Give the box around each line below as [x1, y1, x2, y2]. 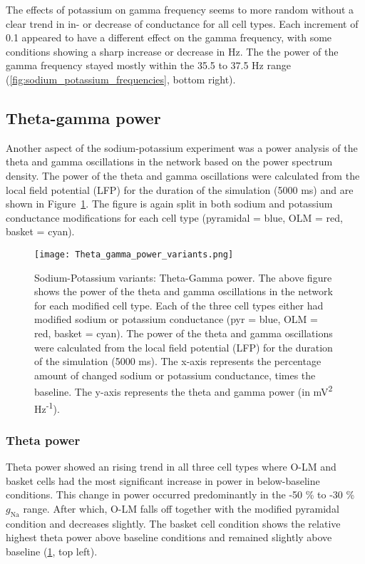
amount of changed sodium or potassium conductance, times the [34, 367, 316, 382]
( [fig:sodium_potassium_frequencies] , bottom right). [6, 71, 236, 86]
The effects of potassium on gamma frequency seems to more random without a [6, 2, 354, 16]
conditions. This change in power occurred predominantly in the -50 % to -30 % [6, 487, 355, 502]
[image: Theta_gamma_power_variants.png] [34, 249, 234, 260]
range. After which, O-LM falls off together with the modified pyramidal [23, 501, 339, 516]
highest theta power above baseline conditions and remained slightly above [6, 530, 332, 545]
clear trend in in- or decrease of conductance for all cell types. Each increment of [6, 16, 359, 31]
